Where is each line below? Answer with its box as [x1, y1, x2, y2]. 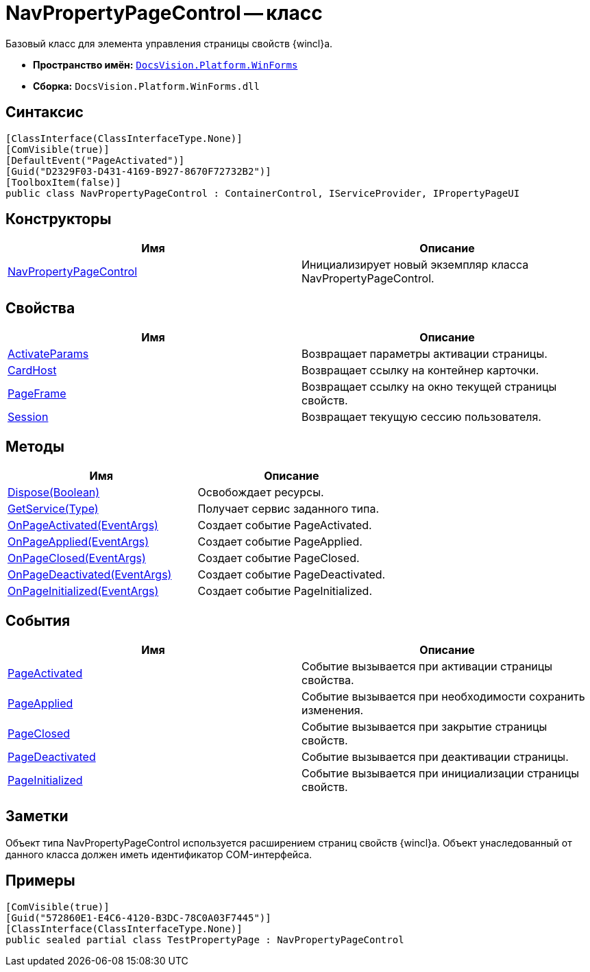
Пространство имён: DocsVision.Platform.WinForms [33, 58, 298, 71]
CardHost [8, 363, 57, 378]
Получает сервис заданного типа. [197, 502, 380, 516]
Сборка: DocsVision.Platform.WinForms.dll [33, 80, 260, 92]
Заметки [5, 807, 69, 825]
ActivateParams [8, 347, 89, 361]
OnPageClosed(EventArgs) [8, 551, 146, 566]
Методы [5, 437, 64, 455]
